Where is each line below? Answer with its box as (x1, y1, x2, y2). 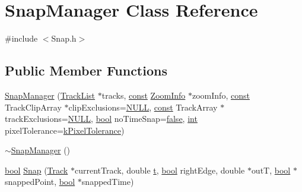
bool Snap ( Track (5, 163, 68, 176)
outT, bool (251, 163, 291, 176)
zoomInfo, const (192, 89, 250, 101)
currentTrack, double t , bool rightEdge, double (74, 163, 245, 176)
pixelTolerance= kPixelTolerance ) (5, 124, 125, 136)
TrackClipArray (5, 100, 62, 113)
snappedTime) (81, 175, 134, 188)
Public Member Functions (5, 61, 167, 80)
